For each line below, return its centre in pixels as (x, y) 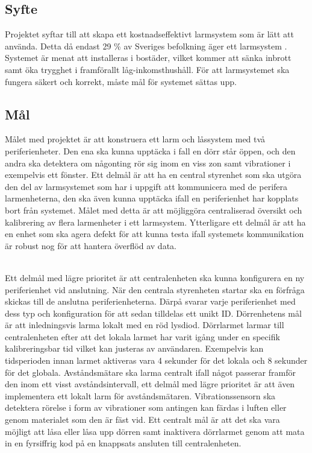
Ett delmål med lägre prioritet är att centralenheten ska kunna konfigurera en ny (155, 277)
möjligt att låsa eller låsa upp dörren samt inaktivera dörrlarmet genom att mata (155, 431)
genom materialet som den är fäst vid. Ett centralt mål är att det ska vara (142, 420)
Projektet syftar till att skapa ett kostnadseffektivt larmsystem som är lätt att (149, 34)
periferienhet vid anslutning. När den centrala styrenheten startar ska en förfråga (155, 289)
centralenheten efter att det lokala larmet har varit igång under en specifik (142, 336)
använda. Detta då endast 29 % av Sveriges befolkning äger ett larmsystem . (146, 46)
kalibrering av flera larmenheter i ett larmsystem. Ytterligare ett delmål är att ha (155, 222)
